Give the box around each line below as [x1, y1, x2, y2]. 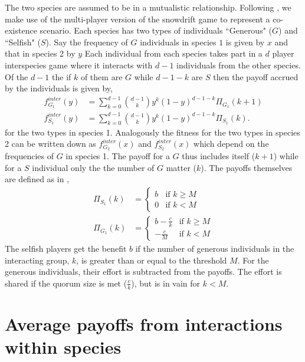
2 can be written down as [5, 137, 96, 150]
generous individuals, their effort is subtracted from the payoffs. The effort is [5, 265, 282, 278]
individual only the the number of [32, 161, 155, 173]
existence [5, 24, 37, 37]
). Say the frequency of [45, 35, 128, 48]
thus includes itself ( [182, 150, 255, 162]
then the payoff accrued [213, 70, 299, 83]
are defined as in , [5, 173, 70, 185]
